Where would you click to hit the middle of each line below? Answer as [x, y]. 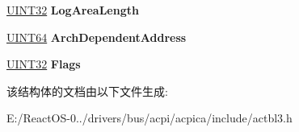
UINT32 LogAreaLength [73, 10]
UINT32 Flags [44, 64]
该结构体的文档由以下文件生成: [87, 91]
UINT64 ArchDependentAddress [97, 37]
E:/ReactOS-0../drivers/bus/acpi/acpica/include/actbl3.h [149, 118]
